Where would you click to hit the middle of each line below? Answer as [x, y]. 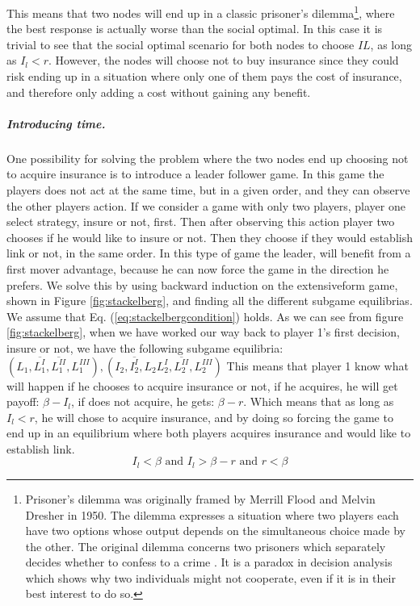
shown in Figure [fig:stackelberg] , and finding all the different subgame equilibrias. [210, 301]
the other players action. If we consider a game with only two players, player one [206, 205]
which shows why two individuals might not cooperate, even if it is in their [210, 577]
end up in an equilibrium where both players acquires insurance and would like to [209, 433]
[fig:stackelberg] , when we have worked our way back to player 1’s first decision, [203, 332]
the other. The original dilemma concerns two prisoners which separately [206, 546]
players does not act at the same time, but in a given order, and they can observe [208, 189]
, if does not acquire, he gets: [143, 401]
